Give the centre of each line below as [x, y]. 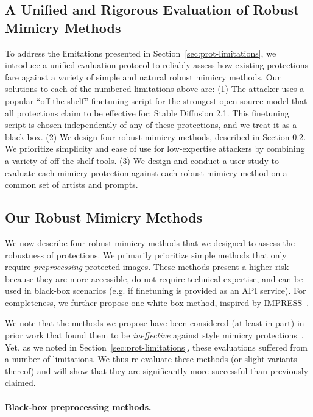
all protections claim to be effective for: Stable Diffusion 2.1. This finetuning [147, 112]
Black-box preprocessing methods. [78, 406]
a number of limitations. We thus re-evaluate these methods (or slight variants [151, 359]
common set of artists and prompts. [72, 184]
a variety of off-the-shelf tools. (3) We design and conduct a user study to [142, 160]
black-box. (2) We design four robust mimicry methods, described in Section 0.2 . [156, 136]
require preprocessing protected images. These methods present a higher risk [147, 267]
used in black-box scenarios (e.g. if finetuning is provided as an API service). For [156, 290]
